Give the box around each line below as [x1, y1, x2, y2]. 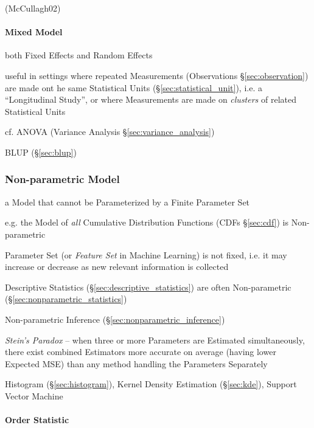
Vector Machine [5, 389, 63, 402]
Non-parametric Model [5, 171, 120, 187]
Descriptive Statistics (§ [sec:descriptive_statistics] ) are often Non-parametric [5, 280, 291, 293]
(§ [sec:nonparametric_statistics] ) [5, 292, 127, 305]
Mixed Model [5, 26, 63, 38]
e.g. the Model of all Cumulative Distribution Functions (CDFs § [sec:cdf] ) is [5, 216, 288, 229]
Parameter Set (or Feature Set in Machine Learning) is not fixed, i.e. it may [5, 248, 287, 261]
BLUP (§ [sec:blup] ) [5, 145, 77, 158]
